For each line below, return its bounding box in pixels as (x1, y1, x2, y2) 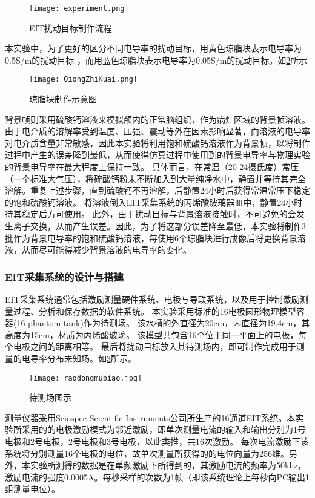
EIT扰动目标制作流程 (29, 21, 112, 34)
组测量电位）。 (5, 482, 60, 495)
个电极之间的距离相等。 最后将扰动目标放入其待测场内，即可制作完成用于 (5, 340, 296, 353)
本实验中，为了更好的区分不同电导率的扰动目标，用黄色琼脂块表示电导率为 (5, 42, 302, 54)
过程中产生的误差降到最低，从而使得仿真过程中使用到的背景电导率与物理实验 (5, 148, 310, 161)
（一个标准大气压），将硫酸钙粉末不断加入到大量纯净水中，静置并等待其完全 (5, 172, 306, 185)
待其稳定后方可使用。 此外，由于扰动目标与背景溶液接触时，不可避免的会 (5, 208, 296, 220)
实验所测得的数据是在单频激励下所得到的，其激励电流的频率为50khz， (30, 459, 307, 471)
